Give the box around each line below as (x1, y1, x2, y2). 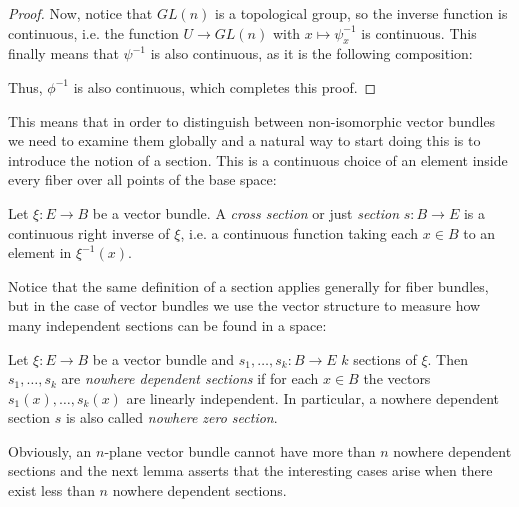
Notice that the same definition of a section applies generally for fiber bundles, (8, 275, 489, 296)
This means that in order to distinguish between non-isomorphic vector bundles (8, 110, 496, 131)
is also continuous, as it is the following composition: (150, 43, 473, 64)
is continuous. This (361, 22, 477, 43)
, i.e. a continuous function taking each (180, 222, 419, 243)
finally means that (8, 43, 119, 64)
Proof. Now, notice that (8, 3, 153, 23)
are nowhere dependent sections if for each (61, 368, 319, 389)
